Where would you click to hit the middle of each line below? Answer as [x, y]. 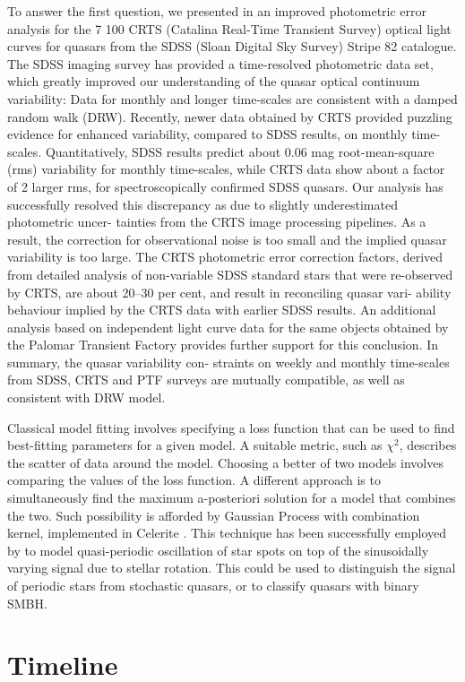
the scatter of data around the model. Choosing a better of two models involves [225, 462]
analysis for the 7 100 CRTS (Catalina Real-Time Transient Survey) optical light [229, 28]
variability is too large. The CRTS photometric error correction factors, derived [225, 257]
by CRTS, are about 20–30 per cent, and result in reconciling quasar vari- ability [229, 292]
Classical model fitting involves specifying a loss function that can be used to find [231, 427]
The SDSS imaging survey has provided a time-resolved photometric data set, [220, 63]
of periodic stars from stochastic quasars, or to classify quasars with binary [213, 585]
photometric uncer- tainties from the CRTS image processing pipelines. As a [217, 222]
